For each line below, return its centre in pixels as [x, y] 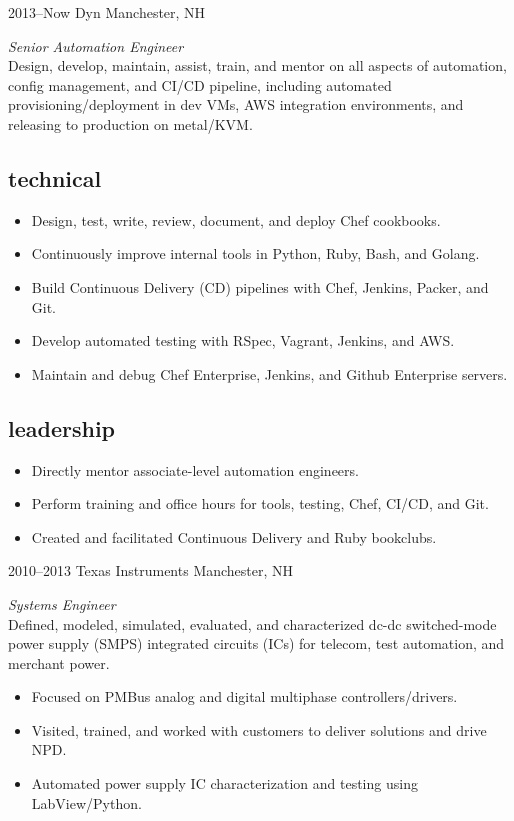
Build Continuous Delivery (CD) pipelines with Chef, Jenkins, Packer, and [260, 286]
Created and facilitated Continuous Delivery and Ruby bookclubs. [234, 536]
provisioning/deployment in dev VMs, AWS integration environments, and [236, 104]
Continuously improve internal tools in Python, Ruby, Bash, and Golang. [255, 253]
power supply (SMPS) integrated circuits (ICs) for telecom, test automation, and [256, 643]
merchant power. [59, 662]
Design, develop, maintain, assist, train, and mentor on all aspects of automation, [257, 65]
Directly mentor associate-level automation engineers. [195, 469]
